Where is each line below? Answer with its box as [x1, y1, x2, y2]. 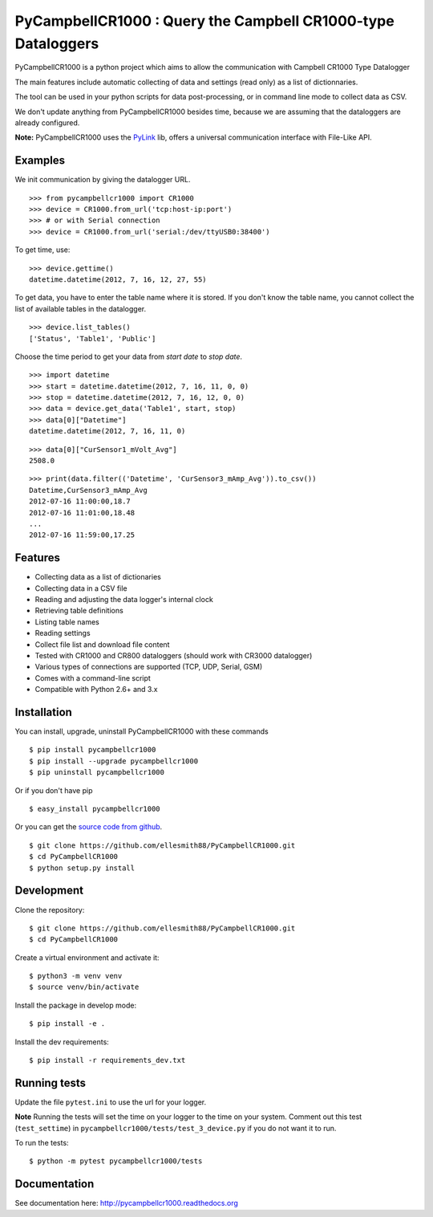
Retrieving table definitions [34, 606, 123, 616]
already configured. [14, 117, 80, 128]
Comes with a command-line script [34, 673, 152, 682]
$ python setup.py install [29, 863, 136, 873]
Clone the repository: [14, 905, 85, 914]
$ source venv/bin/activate [29, 983, 140, 991]
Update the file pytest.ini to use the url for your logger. [14, 1097, 207, 1107]
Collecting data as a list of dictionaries [34, 572, 162, 582]
